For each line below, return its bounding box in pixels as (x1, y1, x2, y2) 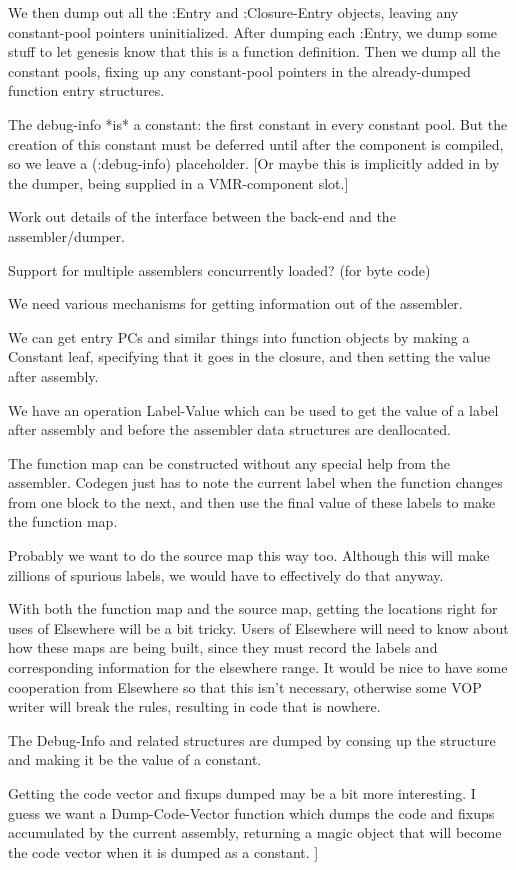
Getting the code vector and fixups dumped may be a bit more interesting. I (8, 783, 476, 803)
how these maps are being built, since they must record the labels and (8, 637, 438, 658)
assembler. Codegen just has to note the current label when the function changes (8, 472, 503, 493)
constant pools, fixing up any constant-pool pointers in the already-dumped (8, 60, 471, 81)
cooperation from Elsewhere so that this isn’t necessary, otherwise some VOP (8, 676, 482, 697)
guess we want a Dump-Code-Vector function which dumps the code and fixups (8, 802, 495, 823)
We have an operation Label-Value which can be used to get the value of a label (8, 399, 499, 420)
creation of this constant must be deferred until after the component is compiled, (8, 133, 504, 154)
